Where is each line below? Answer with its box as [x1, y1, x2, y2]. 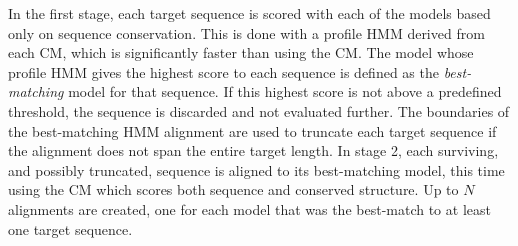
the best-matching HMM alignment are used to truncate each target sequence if [8, 120, 497, 141]
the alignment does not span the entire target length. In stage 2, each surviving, [8, 140, 499, 161]
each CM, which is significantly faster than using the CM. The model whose [8, 42, 474, 63]
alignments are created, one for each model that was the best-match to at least [8, 198, 491, 219]
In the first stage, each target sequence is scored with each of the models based [8, 3, 491, 23]
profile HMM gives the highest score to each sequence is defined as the [8, 61, 439, 82]
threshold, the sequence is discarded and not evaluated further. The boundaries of [8, 100, 510, 121]
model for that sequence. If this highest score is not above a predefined [68, 81, 502, 102]
